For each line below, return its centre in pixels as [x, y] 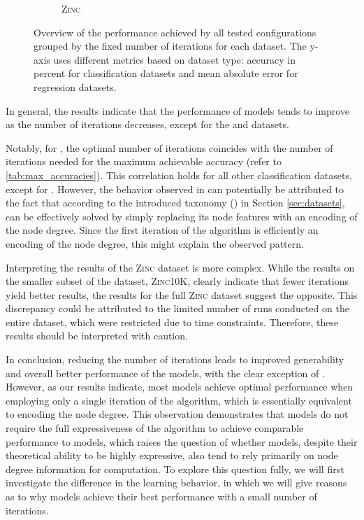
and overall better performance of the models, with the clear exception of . [165, 373]
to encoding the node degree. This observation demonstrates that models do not [177, 414]
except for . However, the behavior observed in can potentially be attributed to [175, 189]
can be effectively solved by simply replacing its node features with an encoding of [182, 216]
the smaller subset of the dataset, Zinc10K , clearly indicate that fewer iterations [177, 281]
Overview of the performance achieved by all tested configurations [175, 32]
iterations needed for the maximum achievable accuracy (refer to [144, 161]
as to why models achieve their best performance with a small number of [161, 496]
